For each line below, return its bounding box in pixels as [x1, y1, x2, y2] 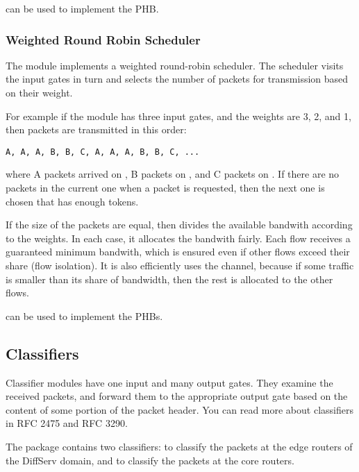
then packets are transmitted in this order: [6, 122, 187, 137]
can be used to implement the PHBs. [6, 308, 163, 323]
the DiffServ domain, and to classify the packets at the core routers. [6, 453, 294, 467]
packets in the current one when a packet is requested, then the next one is [6, 180, 325, 195]
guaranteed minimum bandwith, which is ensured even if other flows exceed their [6, 244, 350, 259]
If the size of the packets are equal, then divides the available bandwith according [6, 217, 353, 232]
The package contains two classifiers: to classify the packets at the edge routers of [6, 439, 353, 453]
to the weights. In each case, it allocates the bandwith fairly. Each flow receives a [6, 230, 351, 245]
